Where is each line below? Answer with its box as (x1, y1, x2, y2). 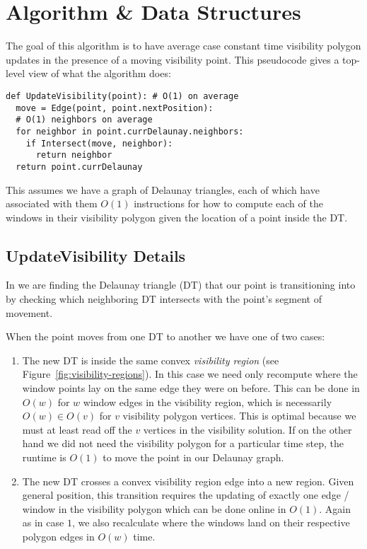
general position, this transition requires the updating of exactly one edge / (22, 487, 349, 502)
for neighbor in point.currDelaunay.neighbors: (16, 126, 244, 137)
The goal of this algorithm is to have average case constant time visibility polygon (6, 38, 361, 53)
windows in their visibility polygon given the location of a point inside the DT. (6, 209, 348, 224)
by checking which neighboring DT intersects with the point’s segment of (6, 291, 322, 306)
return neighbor (35, 150, 112, 161)
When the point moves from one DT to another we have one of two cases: (6, 329, 325, 344)
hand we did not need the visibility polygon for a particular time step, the (22, 436, 344, 451)
